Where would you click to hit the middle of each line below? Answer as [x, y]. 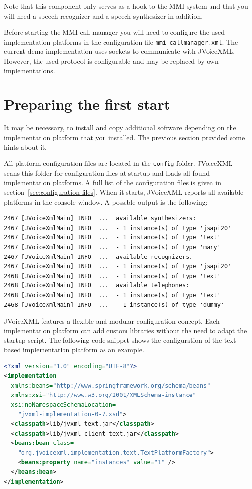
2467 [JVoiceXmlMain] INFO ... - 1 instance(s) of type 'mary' [112, 247]
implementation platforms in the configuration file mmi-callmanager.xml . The [121, 41]
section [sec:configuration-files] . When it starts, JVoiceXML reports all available [124, 192]
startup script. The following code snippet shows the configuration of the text [120, 340]
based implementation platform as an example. [74, 349]
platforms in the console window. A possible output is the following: [106, 201]
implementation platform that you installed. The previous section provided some [125, 137]
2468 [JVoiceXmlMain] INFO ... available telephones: [97, 286]
